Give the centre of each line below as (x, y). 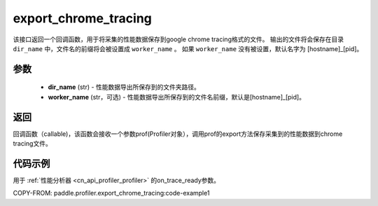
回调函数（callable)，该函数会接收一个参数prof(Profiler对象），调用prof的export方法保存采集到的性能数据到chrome (178, 134)
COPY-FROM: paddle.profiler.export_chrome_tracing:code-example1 (111, 193)
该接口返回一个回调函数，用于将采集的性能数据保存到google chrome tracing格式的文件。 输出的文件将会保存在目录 (178, 39)
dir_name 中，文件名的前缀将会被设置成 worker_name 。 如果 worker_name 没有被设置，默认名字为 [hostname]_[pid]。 (188, 48)
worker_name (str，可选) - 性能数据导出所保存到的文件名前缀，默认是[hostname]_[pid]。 (177, 97)
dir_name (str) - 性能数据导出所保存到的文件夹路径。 (124, 87)
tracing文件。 (32, 144)
